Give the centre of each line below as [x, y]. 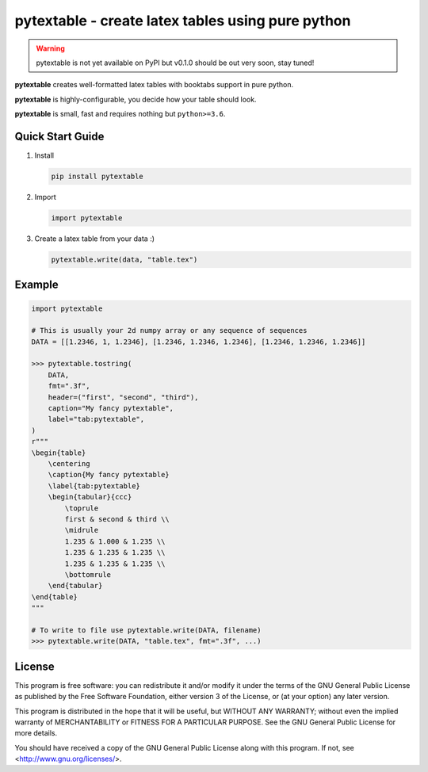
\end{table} [55, 597]
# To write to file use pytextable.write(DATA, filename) [146, 630]
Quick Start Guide [59, 136]
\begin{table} [59, 453]
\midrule [82, 530]
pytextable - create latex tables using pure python [183, 21]
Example [36, 285]
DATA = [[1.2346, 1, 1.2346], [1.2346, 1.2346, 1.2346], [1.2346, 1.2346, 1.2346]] [199, 342]
